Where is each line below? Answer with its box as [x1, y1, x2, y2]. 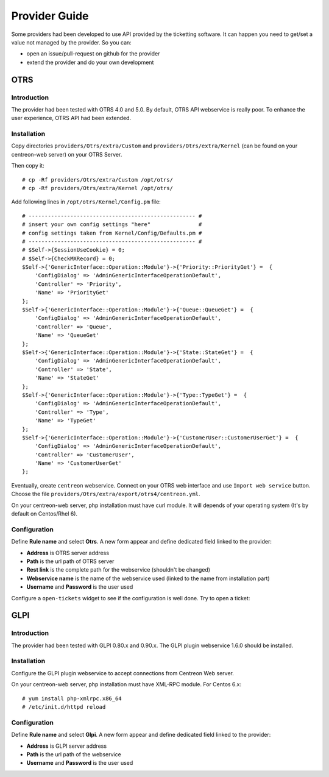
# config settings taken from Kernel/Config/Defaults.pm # [22, 229, 202, 236]
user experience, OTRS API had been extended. [11, 115, 131, 122]
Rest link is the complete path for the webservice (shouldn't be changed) [26, 566, 210, 573]
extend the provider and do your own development [26, 59, 154, 66]
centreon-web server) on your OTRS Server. [11, 151, 122, 158]
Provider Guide [11, 9, 89, 23]
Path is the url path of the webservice [26, 750, 121, 758]
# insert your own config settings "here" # [22, 221, 202, 228]
